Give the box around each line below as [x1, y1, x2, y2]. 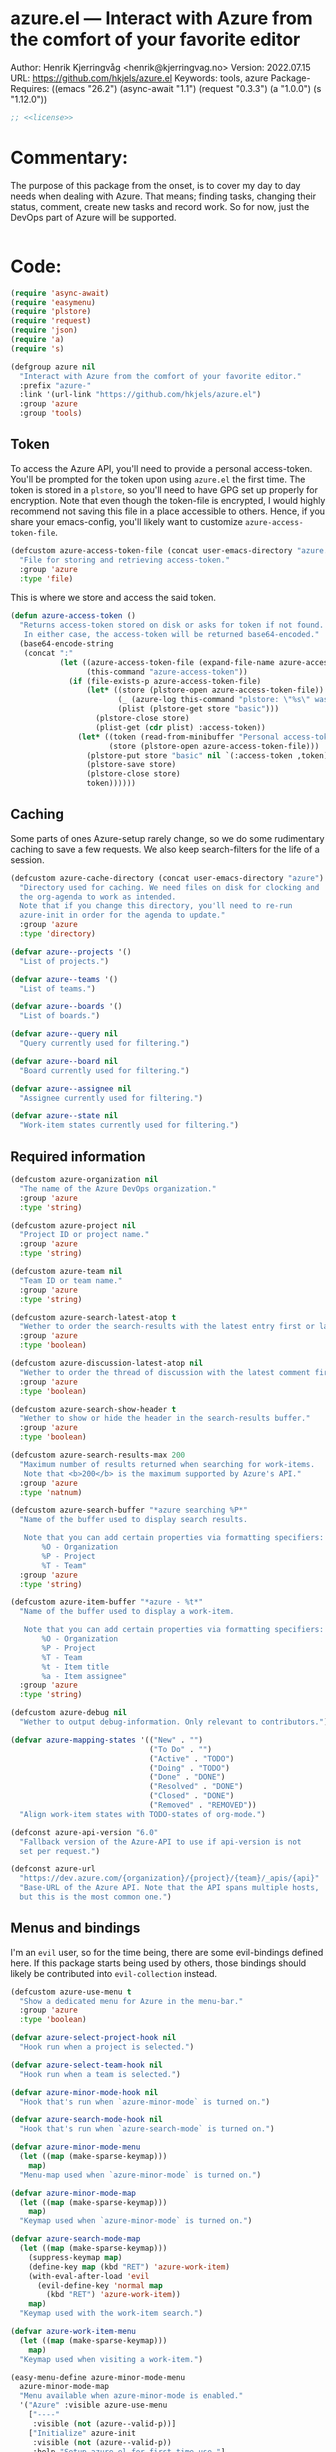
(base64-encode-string [19, 639, 114, 649]
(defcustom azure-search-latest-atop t [10, 1312, 177, 1322]
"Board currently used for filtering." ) [19, 1065, 190, 1076]
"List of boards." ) [19, 1011, 101, 1021]
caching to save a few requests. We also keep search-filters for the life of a [10, 843, 320, 855]
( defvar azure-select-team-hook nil [10, 2060, 163, 2070]
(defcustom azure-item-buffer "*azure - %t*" [10, 1597, 203, 1607]
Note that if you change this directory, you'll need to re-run [19, 901, 293, 911]
